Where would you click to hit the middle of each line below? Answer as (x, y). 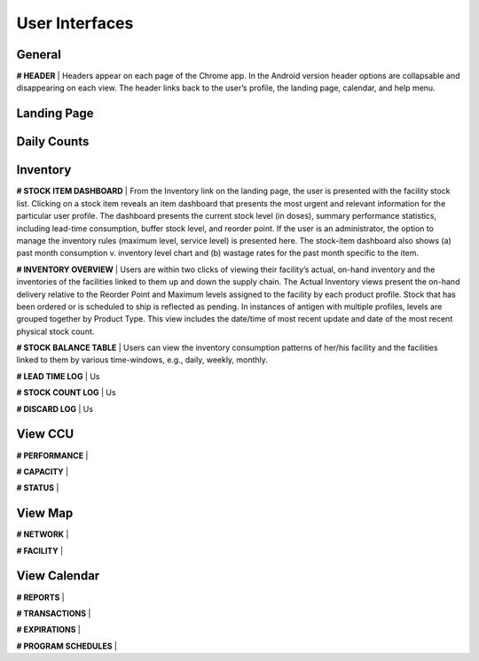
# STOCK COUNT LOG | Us (66, 393)
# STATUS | (38, 488)
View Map (45, 513)
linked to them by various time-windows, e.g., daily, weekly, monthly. (142, 360)
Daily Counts (53, 142)
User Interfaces (75, 23)
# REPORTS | (41, 597)
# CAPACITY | (43, 471)
